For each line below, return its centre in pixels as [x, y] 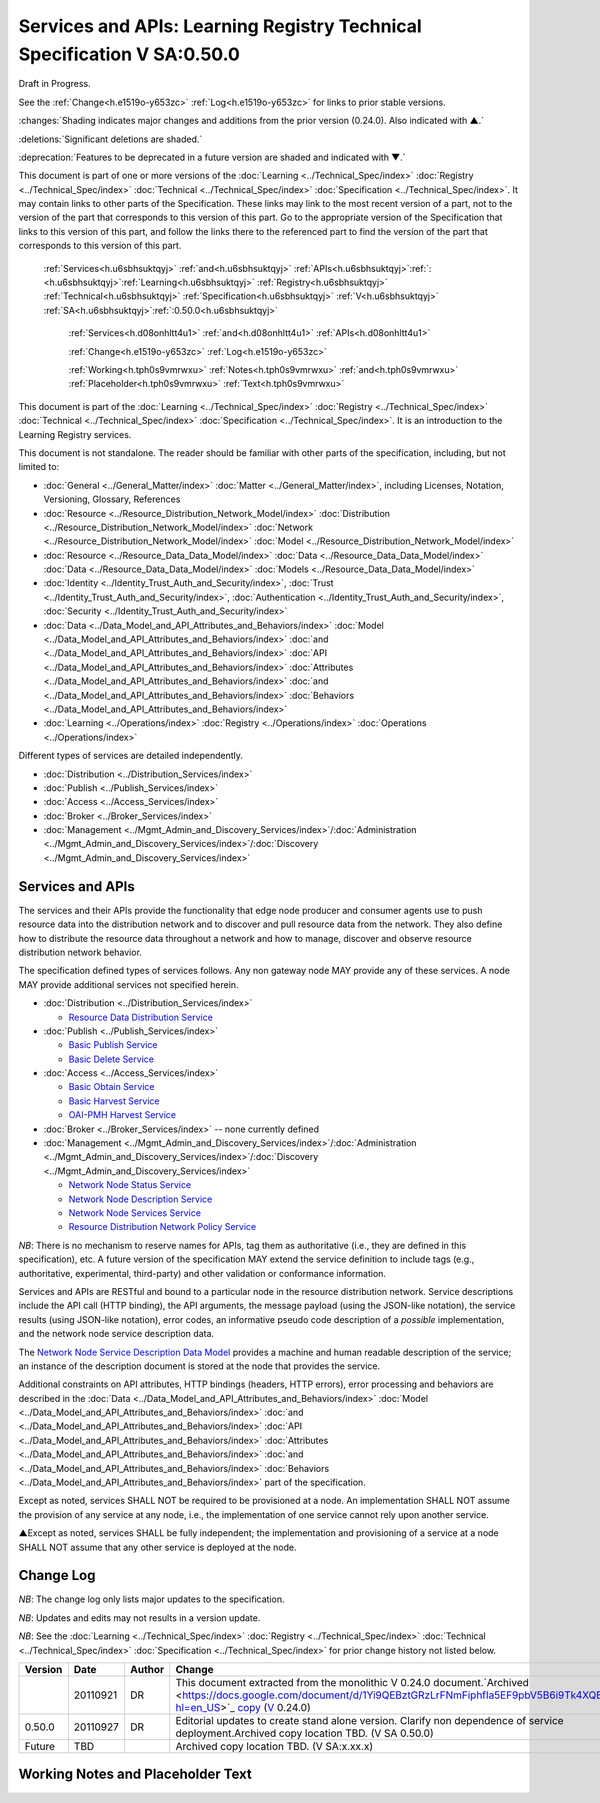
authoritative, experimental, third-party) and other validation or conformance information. [202, 1273]
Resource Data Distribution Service [141, 1017]
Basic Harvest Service [114, 1101]
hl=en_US [198, 1708]
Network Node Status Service [130, 1185]
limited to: [39, 467]
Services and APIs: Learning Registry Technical [220, 26]
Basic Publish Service [113, 1045]
